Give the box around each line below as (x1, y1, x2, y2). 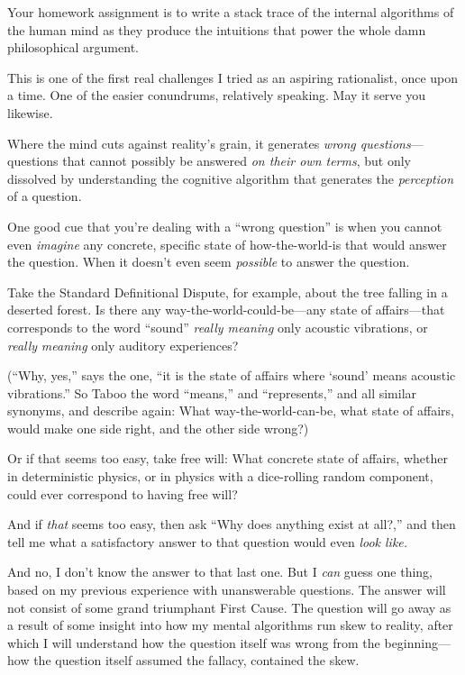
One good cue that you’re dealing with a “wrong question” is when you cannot (7, 216, 442, 235)
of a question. (7, 187, 82, 205)
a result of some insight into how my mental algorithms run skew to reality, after (7, 616, 453, 634)
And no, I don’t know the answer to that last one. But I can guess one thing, (7, 562, 433, 581)
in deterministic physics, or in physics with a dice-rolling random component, (7, 467, 433, 486)
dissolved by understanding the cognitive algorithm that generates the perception (7, 169, 454, 187)
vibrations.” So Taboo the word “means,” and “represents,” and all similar (7, 383, 417, 402)
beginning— (384, 633, 451, 652)
